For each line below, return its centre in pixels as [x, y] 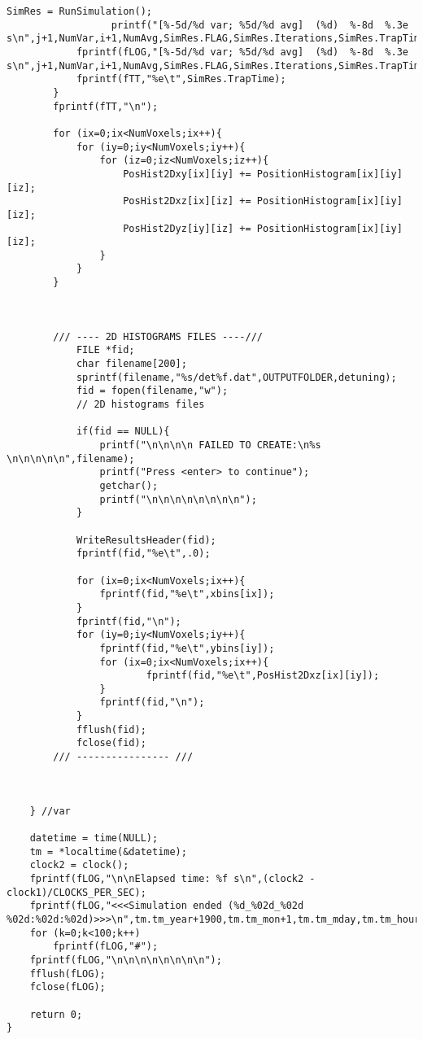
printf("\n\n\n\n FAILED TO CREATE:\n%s [210, 445]
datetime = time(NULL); [94, 838]
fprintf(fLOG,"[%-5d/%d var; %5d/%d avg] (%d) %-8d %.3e [242, 52]
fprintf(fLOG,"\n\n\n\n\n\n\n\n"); [126, 960]
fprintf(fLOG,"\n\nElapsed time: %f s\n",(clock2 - [172, 879]
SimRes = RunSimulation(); [79, 11]
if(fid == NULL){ [123, 432]
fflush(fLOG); [68, 974]
